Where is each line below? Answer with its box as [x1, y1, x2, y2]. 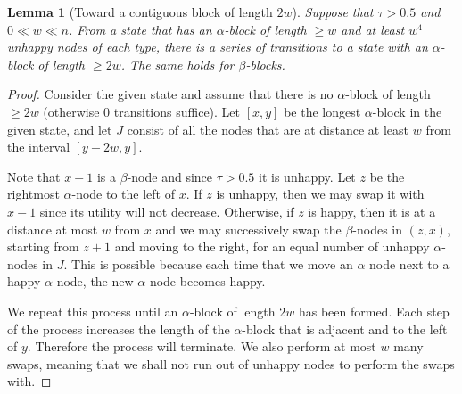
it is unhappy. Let [259, 167, 356, 185]
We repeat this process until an [7, 301, 178, 320]
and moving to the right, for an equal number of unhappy [114, 237, 430, 256]
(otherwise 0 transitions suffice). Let [43, 102, 241, 120]
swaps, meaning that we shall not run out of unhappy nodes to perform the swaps [7, 354, 455, 373]
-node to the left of [71, 185, 175, 203]
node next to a [369, 254, 450, 273]
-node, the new [52, 272, 134, 291]
